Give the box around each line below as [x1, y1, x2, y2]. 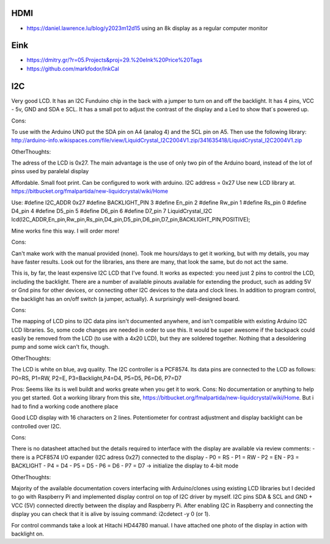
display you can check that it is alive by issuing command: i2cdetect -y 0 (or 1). [11, 510, 210, 518]
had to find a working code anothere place [11, 403, 119, 410]
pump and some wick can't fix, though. [11, 343, 110, 351]
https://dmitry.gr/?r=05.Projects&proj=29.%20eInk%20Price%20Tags [26, 56, 203, 64]
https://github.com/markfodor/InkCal [26, 65, 119, 72]
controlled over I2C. [11, 422, 61, 430]
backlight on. [11, 530, 45, 537]
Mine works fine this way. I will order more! [11, 227, 119, 234]
